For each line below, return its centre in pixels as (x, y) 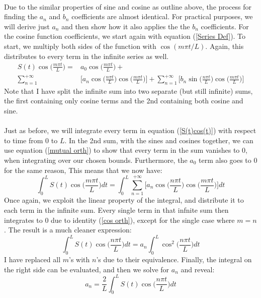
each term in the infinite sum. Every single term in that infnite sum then (116, 210)
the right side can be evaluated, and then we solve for (87, 269)
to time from (24, 140)
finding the (21, 16)
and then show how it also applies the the (126, 26)
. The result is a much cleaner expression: (68, 230)
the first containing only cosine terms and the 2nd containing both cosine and (124, 101)
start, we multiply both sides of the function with (80, 46)
